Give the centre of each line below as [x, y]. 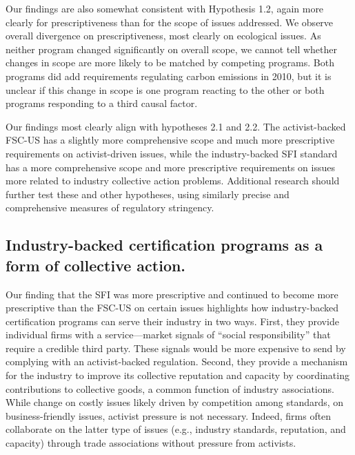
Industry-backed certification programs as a [164, 245]
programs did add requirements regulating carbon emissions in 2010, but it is [169, 76]
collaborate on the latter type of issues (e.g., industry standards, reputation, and [176, 429]
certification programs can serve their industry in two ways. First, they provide [172, 321]
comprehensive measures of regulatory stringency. [110, 207]
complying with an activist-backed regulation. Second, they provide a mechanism [177, 361]
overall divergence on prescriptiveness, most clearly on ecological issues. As [163, 36]
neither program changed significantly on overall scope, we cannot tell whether [172, 49]
